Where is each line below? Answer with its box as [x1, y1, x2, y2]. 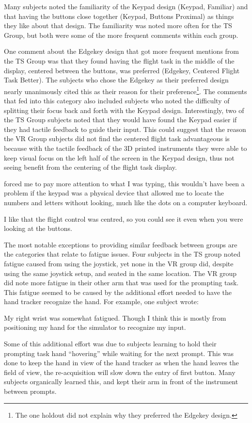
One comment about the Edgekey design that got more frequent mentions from [4, 46, 239, 56]
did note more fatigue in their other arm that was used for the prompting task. [4, 277, 239, 288]
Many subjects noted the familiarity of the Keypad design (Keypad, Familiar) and [4, 1, 248, 11]
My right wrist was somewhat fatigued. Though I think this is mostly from [4, 312, 226, 323]
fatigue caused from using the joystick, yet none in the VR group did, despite [4, 258, 234, 268]
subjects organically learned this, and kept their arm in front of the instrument [4, 376, 238, 387]
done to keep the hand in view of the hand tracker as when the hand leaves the [4, 358, 239, 368]
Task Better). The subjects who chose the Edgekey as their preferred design [4, 75, 229, 85]
